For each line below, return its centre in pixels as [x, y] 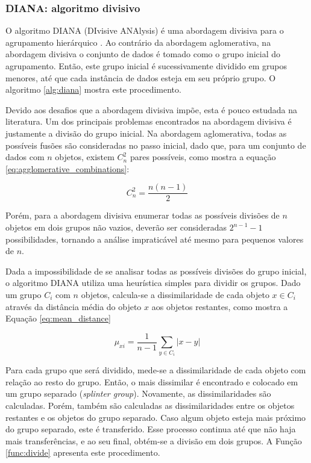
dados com [25, 157]
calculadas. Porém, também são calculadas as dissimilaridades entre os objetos [150, 405]
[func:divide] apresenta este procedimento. [83, 452]
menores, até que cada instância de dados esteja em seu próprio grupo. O [141, 77]
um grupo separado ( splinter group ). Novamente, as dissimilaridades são [138, 393]
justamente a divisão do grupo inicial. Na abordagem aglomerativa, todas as [146, 133]
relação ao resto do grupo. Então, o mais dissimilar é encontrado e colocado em [152, 381]
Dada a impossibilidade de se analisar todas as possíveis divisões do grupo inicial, [156, 271]
